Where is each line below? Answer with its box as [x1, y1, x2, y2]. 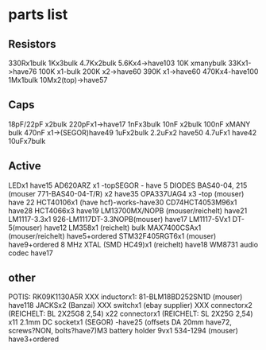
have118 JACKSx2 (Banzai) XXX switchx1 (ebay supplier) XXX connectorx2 [8, 301, 253, 310]
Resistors [8, 37, 56, 51]
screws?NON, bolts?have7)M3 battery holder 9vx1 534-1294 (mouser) [8, 326, 238, 336]
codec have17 [8, 248, 53, 258]
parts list [8, 6, 68, 24]
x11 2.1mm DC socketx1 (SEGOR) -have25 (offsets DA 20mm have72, [8, 317, 232, 327]
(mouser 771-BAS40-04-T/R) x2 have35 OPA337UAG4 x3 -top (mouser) [8, 189, 245, 198]
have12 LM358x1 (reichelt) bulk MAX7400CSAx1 [44, 223, 202, 232]
